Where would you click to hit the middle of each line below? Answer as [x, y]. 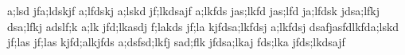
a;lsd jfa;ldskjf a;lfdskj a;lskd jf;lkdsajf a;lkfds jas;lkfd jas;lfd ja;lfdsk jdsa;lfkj [194, 10]
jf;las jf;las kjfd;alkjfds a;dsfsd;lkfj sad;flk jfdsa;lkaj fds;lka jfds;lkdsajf [176, 42]
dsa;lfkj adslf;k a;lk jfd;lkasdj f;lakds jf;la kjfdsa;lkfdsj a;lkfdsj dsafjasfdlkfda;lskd [203, 26]
